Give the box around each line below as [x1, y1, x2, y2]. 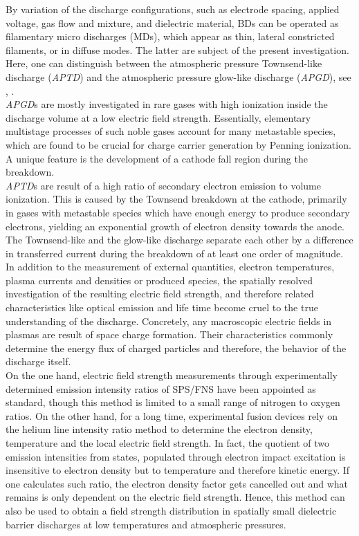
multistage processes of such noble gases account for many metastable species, [6, 124, 336, 138]
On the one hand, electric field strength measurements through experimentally [6, 368, 338, 382]
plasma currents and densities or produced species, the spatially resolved [6, 272, 313, 287]
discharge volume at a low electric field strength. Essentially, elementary [6, 110, 311, 124]
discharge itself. [6, 354, 71, 369]
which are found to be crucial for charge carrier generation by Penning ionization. [6, 137, 351, 151]
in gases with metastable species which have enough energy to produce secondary [6, 205, 350, 219]
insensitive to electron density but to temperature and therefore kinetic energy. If [6, 463, 350, 477]
